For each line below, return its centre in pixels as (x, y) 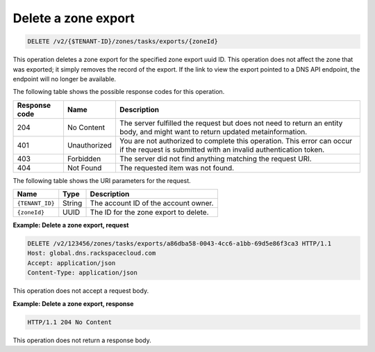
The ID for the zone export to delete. (149, 212)
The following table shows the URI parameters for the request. (102, 180)
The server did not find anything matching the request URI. (215, 159)
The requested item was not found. (177, 168)
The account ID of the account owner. (152, 203)
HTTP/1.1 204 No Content (70, 322)
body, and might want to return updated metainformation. (213, 131)
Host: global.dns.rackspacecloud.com (92, 253)
